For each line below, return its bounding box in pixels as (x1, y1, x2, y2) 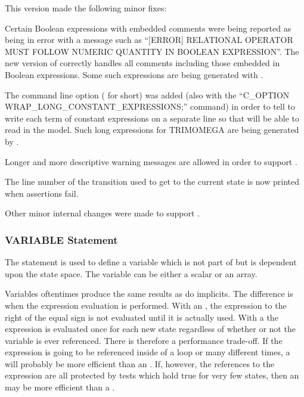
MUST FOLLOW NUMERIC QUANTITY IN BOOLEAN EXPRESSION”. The (5, 45, 299, 57)
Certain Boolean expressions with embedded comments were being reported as (5, 21, 291, 34)
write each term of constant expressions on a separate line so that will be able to (5, 111, 300, 124)
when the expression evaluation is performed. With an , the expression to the (5, 299, 287, 311)
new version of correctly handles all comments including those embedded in (5, 57, 280, 69)
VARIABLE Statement (5, 232, 118, 247)
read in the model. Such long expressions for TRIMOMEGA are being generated (5, 123, 299, 136)
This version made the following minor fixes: (5, 2, 167, 14)
